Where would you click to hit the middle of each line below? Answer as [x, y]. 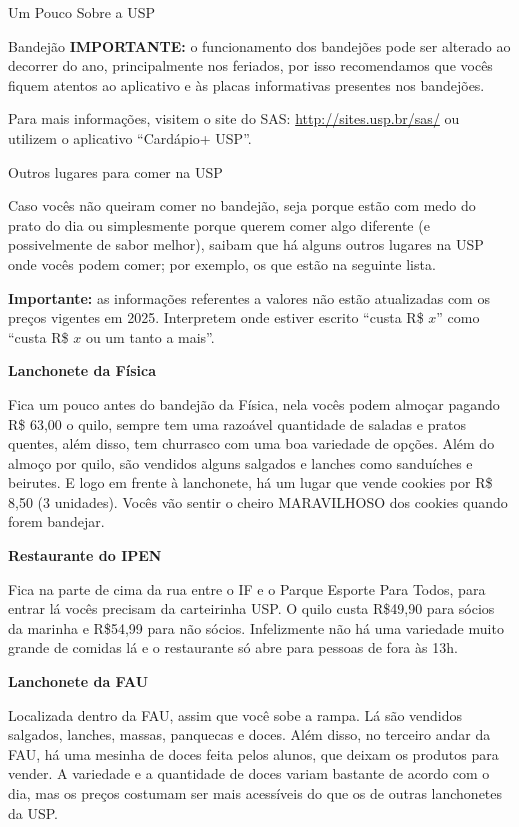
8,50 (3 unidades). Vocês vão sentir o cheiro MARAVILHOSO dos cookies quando [258, 501]
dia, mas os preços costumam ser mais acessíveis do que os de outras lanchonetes [255, 793]
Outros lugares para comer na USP [115, 171]
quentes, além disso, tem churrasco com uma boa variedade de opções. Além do [251, 443]
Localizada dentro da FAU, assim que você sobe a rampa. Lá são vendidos [235, 714]
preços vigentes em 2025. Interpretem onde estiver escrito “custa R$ [216, 317]
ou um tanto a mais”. [150, 336]
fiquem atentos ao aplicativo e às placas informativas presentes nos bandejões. [246, 84]
